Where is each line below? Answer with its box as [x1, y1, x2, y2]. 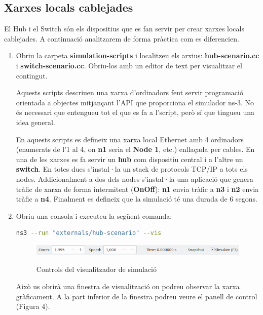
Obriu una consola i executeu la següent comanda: [16, 210, 172, 221]
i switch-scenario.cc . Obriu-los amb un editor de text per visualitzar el [16, 60, 242, 70]
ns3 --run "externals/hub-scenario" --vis [16, 229, 162, 237]
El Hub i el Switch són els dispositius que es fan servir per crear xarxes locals [4, 23, 244, 34]
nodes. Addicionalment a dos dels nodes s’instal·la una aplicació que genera [16, 173, 253, 184]
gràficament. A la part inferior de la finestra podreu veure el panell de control [16, 291, 257, 301]
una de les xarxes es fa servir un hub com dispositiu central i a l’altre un [16, 153, 243, 164]
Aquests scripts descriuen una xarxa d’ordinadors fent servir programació [16, 87, 243, 98]
